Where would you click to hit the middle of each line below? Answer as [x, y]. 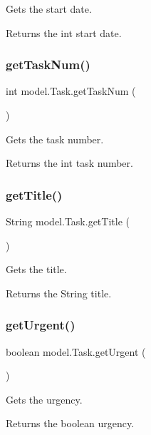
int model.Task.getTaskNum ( [71, 91]
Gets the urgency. [44, 399]
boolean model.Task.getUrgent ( [76, 351]
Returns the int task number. [69, 163]
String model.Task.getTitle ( [68, 221]
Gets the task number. [55, 139]
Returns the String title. [59, 293]
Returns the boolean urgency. [70, 423]
